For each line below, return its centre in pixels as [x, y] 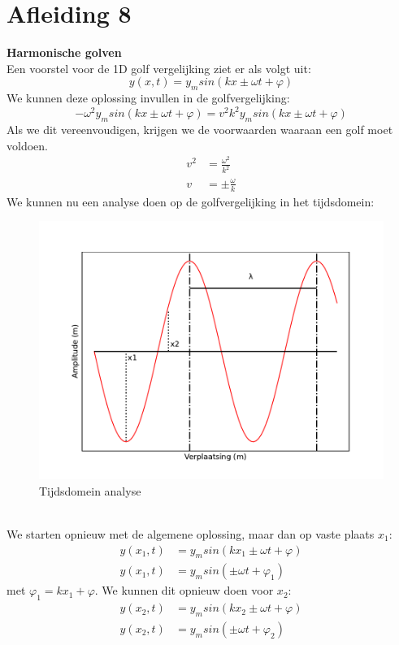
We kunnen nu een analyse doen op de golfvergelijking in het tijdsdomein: [191, 201]
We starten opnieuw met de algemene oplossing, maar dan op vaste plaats [191, 533]
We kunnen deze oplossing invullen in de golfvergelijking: [148, 98]
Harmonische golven [64, 52]
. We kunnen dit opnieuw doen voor [184, 590]
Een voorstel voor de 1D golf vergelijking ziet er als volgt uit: [159, 68]
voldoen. [27, 145]
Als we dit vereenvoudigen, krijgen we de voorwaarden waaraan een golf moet [200, 129]
